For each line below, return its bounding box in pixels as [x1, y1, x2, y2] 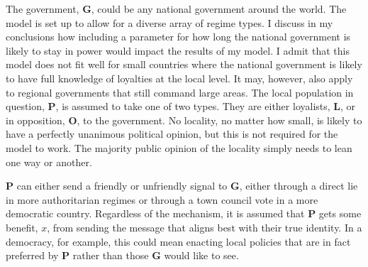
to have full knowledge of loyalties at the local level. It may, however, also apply [6, 70, 353, 85]
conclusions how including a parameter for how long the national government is [6, 29, 351, 44]
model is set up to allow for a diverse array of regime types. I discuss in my [6, 15, 333, 30]
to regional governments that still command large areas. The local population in [6, 85, 354, 99]
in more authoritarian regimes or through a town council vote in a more [6, 192, 318, 207]
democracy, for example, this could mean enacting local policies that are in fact [6, 234, 351, 249]
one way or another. [6, 154, 92, 169]
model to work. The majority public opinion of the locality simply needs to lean [6, 140, 352, 155]
